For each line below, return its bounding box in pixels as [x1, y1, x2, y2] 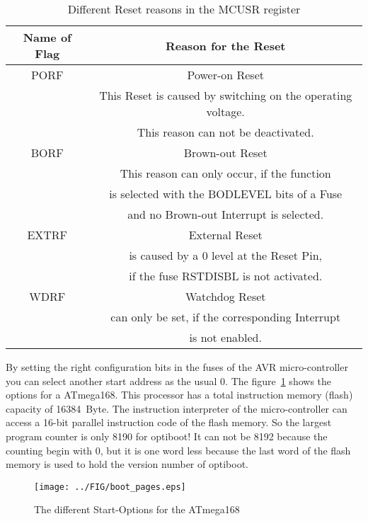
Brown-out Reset [183, 144, 268, 161]
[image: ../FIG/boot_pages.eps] [34, 481, 186, 492]
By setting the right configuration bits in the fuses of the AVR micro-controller [6, 360, 348, 374]
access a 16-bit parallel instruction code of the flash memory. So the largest [6, 415, 332, 430]
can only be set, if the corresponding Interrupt [110, 309, 341, 325]
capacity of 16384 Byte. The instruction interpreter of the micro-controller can [6, 401, 347, 416]
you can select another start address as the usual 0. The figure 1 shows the [6, 373, 332, 388]
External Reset [188, 227, 263, 243]
